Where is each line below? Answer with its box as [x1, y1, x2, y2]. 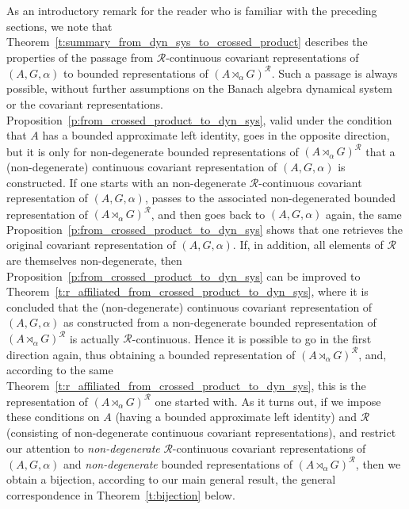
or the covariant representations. [6, 96, 163, 113]
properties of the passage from [6, 48, 154, 65]
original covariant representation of [6, 236, 176, 253]
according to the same [6, 362, 113, 378]
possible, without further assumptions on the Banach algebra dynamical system [6, 80, 392, 97]
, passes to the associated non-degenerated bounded [144, 189, 396, 206]
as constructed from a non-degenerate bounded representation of [63, 314, 377, 331]
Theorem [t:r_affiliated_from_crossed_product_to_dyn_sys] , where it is [6, 283, 369, 300]
